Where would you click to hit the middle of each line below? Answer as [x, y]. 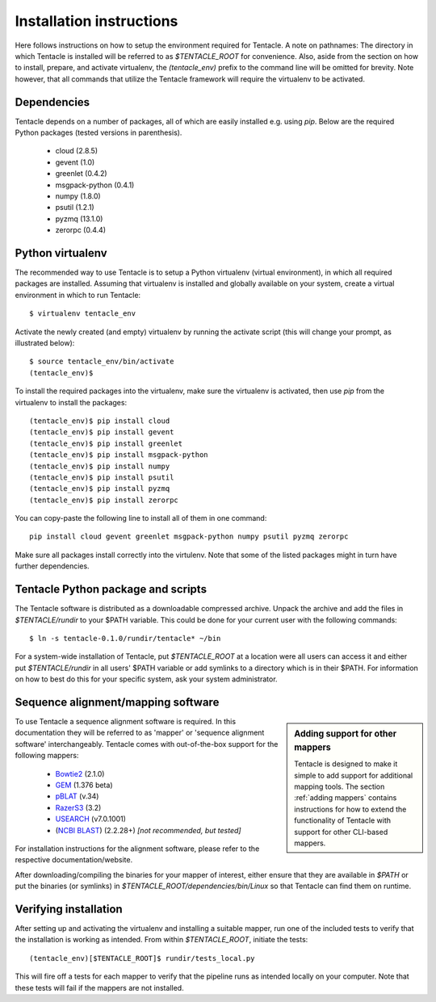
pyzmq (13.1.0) [79, 219]
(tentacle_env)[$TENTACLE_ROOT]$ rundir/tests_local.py [142, 958]
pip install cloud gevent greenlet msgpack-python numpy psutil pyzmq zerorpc [189, 537]
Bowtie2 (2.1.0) [80, 774]
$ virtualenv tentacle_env [83, 314]
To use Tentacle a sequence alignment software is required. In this [126, 722]
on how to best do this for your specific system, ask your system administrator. [146, 679]
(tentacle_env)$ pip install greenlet [106, 443]
